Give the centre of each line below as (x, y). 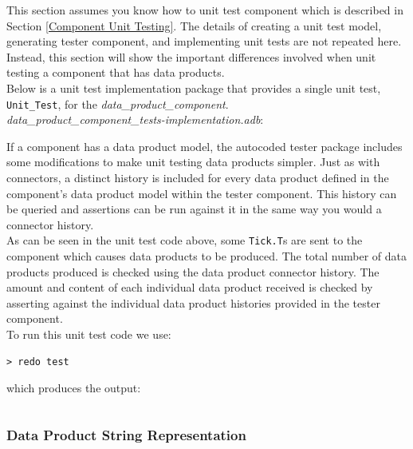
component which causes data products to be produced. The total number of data (207, 256)
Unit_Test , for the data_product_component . (118, 103)
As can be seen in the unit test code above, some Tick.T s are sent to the (185, 240)
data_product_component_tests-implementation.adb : (135, 119)
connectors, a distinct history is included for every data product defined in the (198, 177)
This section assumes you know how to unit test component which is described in (205, 10)
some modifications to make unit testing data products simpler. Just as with (193, 162)
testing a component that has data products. (116, 72)
